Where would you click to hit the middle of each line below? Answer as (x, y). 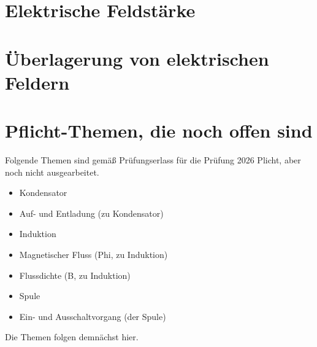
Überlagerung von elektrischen (137, 58)
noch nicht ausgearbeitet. (52, 172)
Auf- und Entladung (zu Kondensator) (91, 213)
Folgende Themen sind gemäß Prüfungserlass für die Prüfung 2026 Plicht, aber (153, 160)
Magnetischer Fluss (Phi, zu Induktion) (94, 255)
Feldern (37, 82)
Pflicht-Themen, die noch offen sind (159, 131)
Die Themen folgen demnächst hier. (72, 337)
